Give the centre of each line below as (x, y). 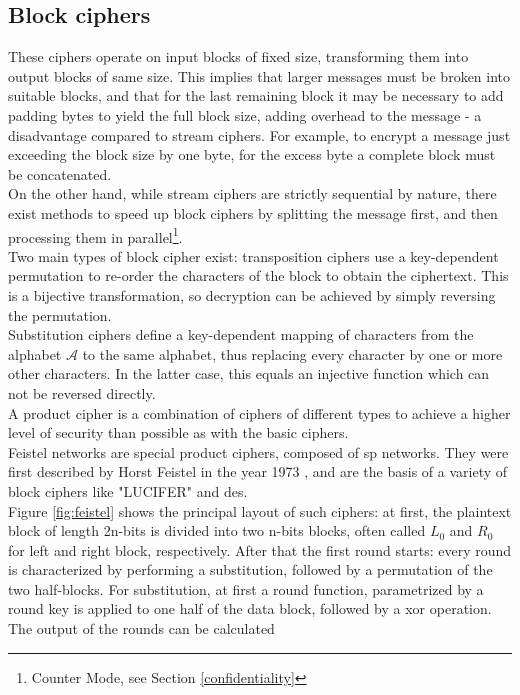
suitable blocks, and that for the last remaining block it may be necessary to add (256, 95)
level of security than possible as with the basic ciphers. (178, 432)
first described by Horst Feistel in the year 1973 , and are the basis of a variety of (258, 471)
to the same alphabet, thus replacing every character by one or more (292, 353)
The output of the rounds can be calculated (141, 628)
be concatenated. (60, 173)
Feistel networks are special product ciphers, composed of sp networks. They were (258, 451)
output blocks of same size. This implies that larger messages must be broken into (259, 75)
